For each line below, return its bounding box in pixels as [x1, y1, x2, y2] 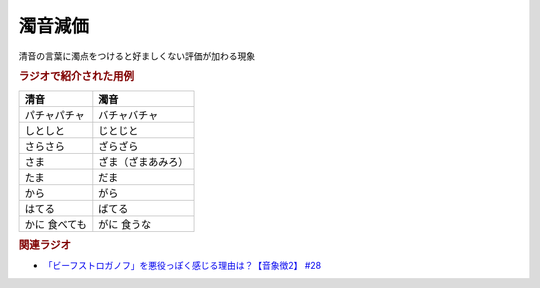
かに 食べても [24, 217, 87, 231]
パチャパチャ [24, 108, 85, 122]
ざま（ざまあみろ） [98, 155, 189, 169]
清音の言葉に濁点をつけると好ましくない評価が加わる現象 [18, 50, 255, 62]
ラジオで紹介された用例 [18, 70, 135, 84]
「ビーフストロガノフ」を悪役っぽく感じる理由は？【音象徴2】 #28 [43, 260, 322, 272]
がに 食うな [98, 217, 152, 231]
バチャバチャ [98, 108, 159, 122]
